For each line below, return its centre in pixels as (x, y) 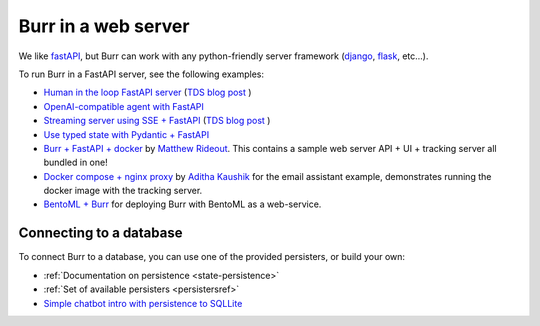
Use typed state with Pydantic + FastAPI (126, 134)
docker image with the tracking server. (123, 191)
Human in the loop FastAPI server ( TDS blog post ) (147, 92)
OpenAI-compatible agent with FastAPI (123, 106)
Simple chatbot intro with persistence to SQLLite (143, 303)
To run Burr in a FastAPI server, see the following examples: (141, 74)
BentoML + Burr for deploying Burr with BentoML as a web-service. (182, 204)
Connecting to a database (100, 233)
